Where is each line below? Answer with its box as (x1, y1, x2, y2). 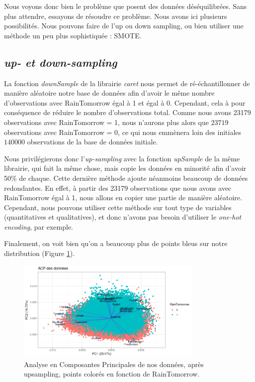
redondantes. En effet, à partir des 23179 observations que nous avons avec (4, 182, 232, 193)
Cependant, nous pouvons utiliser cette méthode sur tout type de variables (4, 202, 232, 212)
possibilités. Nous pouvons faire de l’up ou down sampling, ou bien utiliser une (4, 20, 244, 31)
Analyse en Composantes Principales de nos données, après (24, 359, 204, 369)
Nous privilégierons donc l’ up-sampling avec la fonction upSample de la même (4, 153, 240, 163)
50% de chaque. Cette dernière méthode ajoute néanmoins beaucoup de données (4, 172, 248, 183)
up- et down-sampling (4, 54, 117, 70)
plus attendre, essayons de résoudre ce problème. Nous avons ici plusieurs (4, 10, 227, 21)
